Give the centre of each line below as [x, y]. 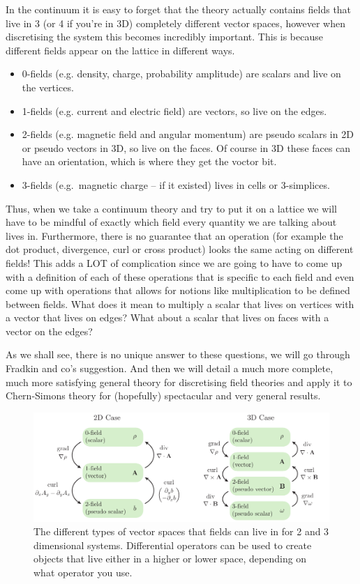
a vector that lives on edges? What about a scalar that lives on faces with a [167, 317]
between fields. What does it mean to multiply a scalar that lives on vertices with [180, 303]
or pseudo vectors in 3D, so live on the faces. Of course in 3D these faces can [186, 147]
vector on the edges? [49, 331]
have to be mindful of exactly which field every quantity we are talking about [171, 222]
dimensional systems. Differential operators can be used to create [173, 545]
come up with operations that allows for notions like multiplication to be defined [178, 290]
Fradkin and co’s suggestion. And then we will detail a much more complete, [170, 368]
